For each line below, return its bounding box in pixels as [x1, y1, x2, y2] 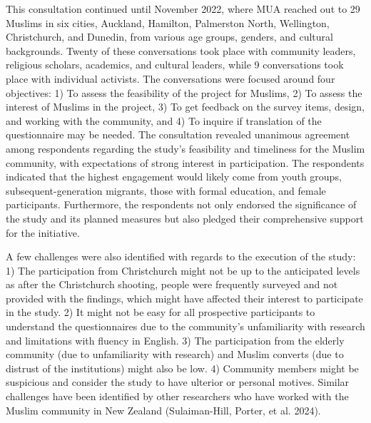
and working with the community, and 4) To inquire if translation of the [6, 113, 322, 128]
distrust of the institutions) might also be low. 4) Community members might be [6, 360, 359, 375]
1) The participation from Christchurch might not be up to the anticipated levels [6, 263, 360, 277]
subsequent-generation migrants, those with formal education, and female [6, 183, 326, 198]
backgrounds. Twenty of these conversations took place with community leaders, [6, 43, 356, 58]
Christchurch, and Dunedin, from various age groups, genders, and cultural [6, 29, 333, 44]
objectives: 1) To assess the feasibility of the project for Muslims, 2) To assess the [6, 85, 362, 100]
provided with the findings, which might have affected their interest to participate [6, 290, 363, 305]
